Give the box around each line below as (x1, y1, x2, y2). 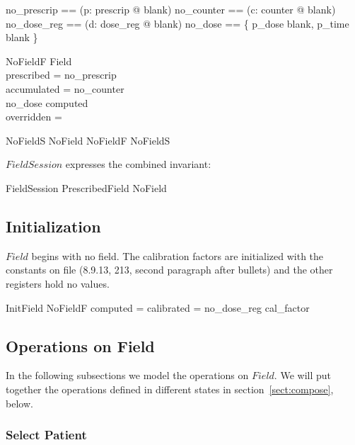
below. (6, 395, 33, 410)
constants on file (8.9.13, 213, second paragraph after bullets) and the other (6, 262, 333, 277)
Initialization (6, 215, 101, 237)
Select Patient (6, 426, 87, 444)
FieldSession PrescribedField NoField (6, 180, 167, 195)
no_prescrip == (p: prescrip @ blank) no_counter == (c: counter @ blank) (6, 2, 336, 16)
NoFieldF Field (6, 53, 72, 68)
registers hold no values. (6, 276, 110, 291)
